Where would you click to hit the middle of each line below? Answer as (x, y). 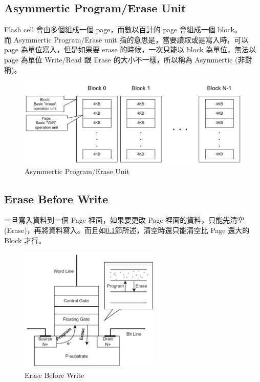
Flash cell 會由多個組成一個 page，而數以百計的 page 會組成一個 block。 (123, 29)
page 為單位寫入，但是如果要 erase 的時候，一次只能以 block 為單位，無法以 (130, 49)
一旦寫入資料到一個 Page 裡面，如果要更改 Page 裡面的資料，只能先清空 (124, 220)
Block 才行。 (25, 240)
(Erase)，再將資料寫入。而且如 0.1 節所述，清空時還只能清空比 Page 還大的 (127, 230)
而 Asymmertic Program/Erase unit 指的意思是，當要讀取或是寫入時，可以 (126, 39)
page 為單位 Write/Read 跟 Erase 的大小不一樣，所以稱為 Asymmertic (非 (125, 59)
